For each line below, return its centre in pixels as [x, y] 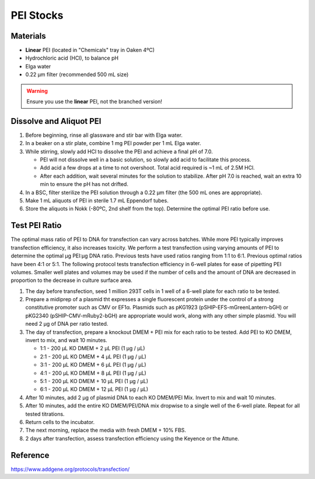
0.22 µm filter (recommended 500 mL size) [77, 75]
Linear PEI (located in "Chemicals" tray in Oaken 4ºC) [90, 50]
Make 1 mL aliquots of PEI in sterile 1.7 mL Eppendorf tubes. [97, 201]
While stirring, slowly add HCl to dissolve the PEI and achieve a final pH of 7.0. [119, 151]
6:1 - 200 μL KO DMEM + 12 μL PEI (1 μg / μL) [94, 390]
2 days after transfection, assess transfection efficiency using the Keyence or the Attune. [132, 438]
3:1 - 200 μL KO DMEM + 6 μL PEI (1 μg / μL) [93, 365]
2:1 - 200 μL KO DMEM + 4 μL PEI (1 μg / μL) [93, 356]
